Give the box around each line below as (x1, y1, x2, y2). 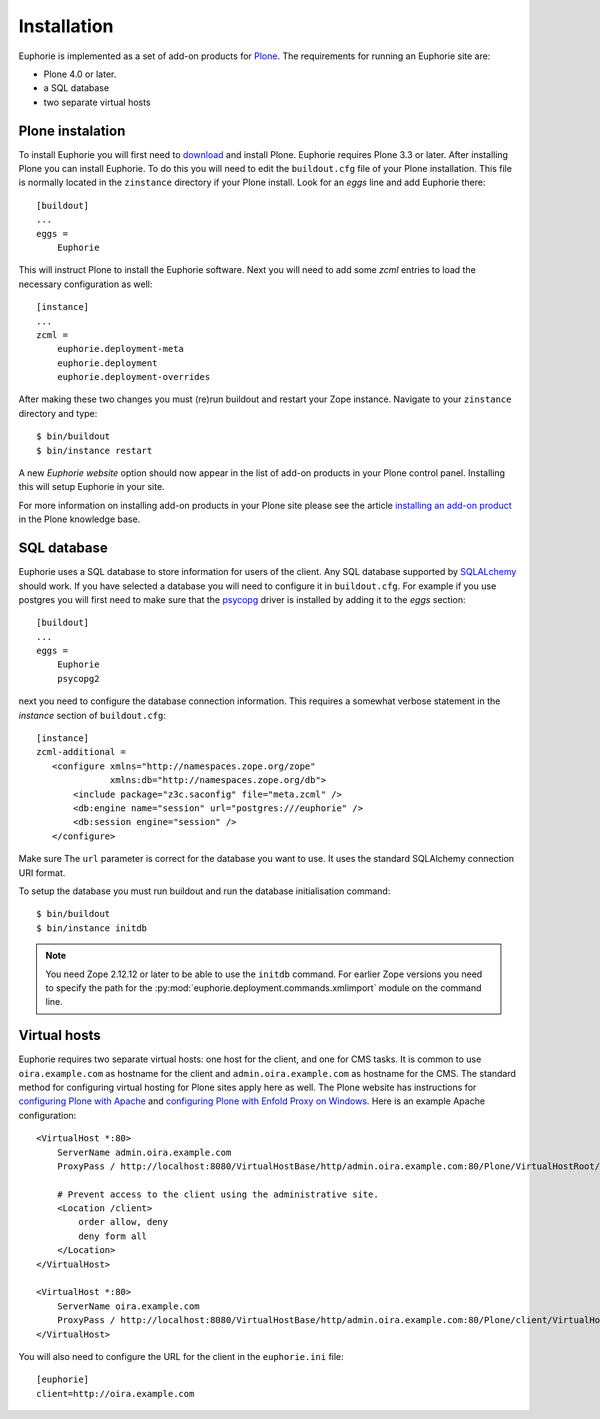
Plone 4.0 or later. (43, 68, 117, 80)
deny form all (78, 1230, 148, 1242)
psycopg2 (56, 673, 100, 684)
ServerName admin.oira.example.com (56, 1146, 232, 1158)
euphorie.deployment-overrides (56, 371, 211, 383)
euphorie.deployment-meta (56, 343, 185, 355)
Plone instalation (18, 122, 126, 139)
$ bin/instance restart (36, 445, 153, 456)
